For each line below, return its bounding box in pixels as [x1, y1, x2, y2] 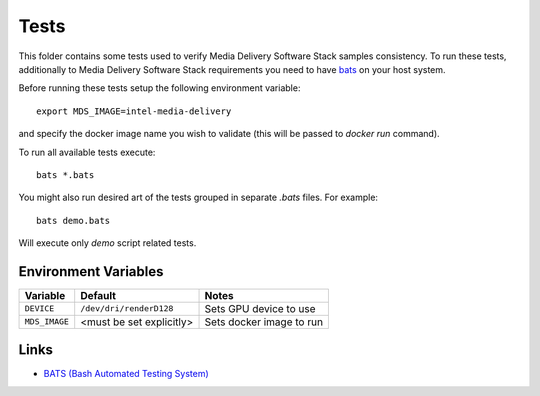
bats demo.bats [36, 215, 111, 226]
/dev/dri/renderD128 [80, 303, 174, 314]
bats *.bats [36, 169, 95, 180]
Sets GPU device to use [204, 301, 316, 315]
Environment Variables [18, 263, 164, 280]
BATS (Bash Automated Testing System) [43, 368, 209, 380]
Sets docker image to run [204, 315, 324, 329]
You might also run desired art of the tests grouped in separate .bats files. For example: [18, 191, 379, 204]
